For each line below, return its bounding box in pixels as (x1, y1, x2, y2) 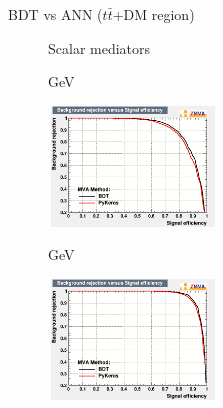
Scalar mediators (48, 37, 151, 58)
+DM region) (112, 4, 195, 24)
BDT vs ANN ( (8, 4, 103, 24)
